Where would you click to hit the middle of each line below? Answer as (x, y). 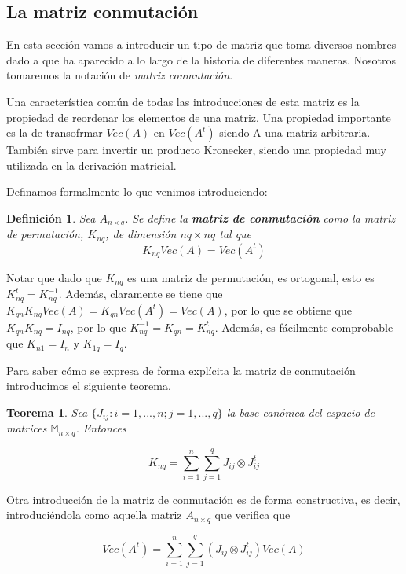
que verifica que (252, 515)
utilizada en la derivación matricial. (91, 165)
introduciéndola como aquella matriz (94, 515)
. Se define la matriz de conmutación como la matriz (260, 217)
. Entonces (101, 428)
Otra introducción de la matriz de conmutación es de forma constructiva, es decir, (203, 499)
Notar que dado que (54, 277)
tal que (236, 234)
